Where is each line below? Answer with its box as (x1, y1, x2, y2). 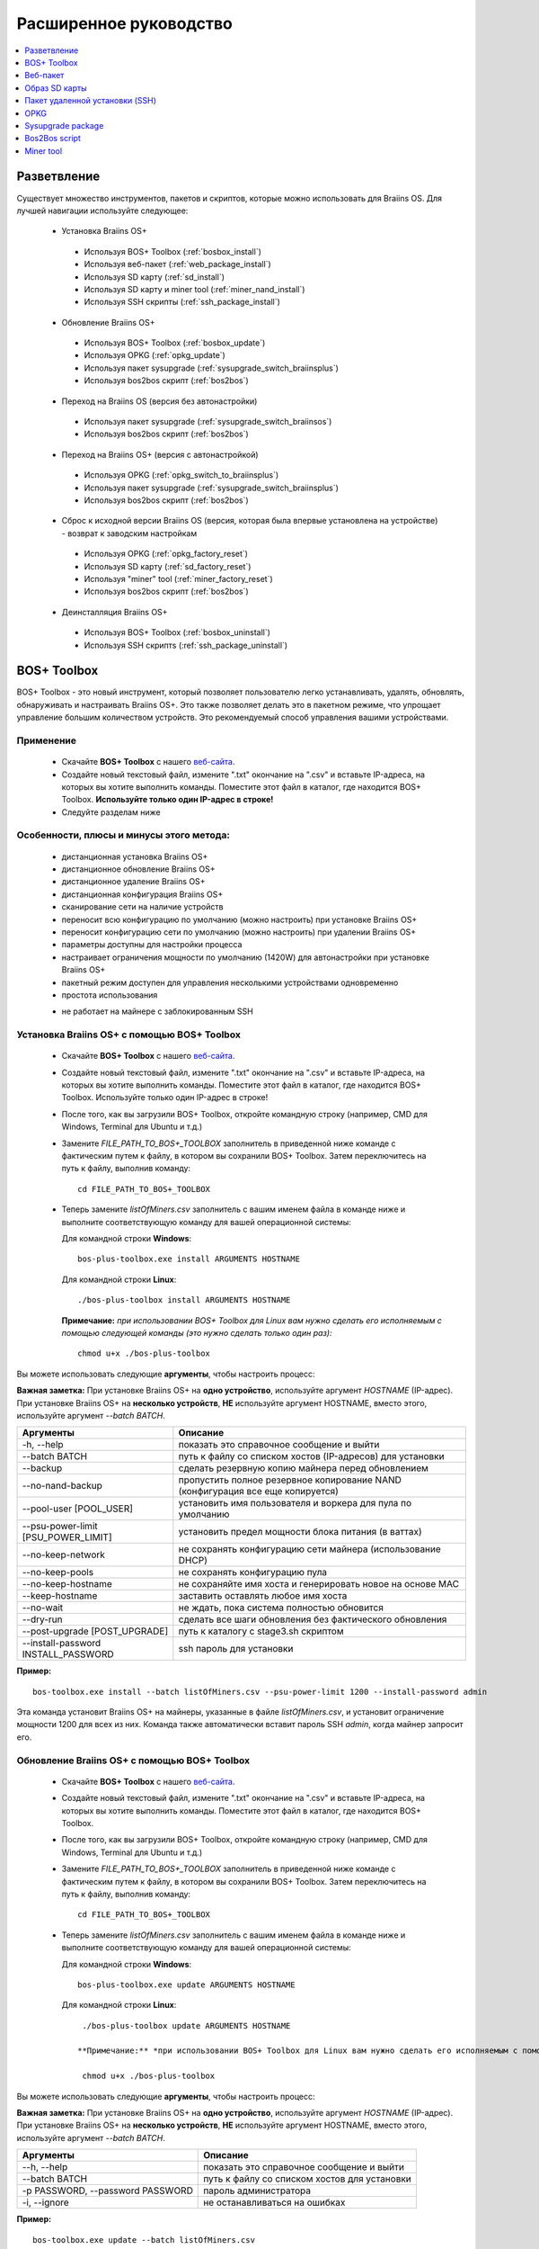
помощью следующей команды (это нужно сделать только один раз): (61, 1327, 332, 1338)
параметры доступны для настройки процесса (61, 939, 243, 950)
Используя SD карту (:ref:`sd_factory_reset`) (84, 560, 252, 571)
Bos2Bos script (24, 133, 81, 144)
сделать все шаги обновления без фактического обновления (178, 1613, 447, 1626)
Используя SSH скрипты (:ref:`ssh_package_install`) (84, 297, 280, 308)
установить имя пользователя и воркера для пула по (178, 1497, 412, 1510)
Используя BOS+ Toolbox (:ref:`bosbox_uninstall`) (84, 627, 271, 638)
